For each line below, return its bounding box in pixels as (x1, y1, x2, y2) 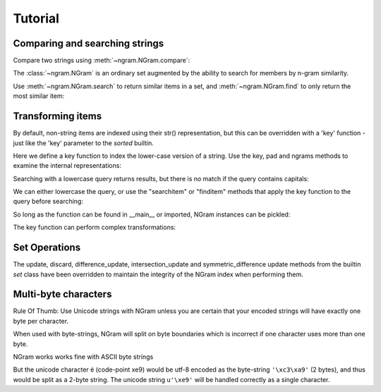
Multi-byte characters (13, 288, 112, 300)
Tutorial (13, 11, 60, 26)
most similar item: (13, 92, 65, 100)
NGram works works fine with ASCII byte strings (13, 353, 154, 361)
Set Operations (13, 242, 81, 254)
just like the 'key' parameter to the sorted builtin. (13, 138, 155, 147)
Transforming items (13, 110, 102, 123)
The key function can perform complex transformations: (13, 223, 176, 232)
